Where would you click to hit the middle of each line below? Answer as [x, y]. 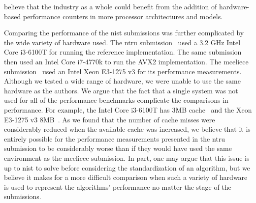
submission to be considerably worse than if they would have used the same [118, 148]
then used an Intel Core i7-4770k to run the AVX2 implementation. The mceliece [126, 61]
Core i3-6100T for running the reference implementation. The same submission [123, 52]
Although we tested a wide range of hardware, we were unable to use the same [122, 81]
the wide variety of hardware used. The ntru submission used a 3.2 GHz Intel [122, 42]
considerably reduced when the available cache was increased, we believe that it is [127, 129]
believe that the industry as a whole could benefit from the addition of [111, 6]
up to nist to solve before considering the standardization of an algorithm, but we [127, 167]
